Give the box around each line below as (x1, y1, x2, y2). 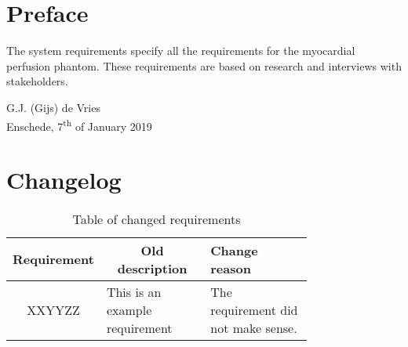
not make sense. (210, 318, 297, 337)
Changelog (6, 163, 122, 195)
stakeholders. (6, 73, 68, 89)
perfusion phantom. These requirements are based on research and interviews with (6, 57, 402, 74)
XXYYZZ (27, 300, 80, 319)
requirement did (210, 300, 298, 319)
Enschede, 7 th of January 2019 (6, 115, 152, 134)
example (106, 300, 152, 319)
